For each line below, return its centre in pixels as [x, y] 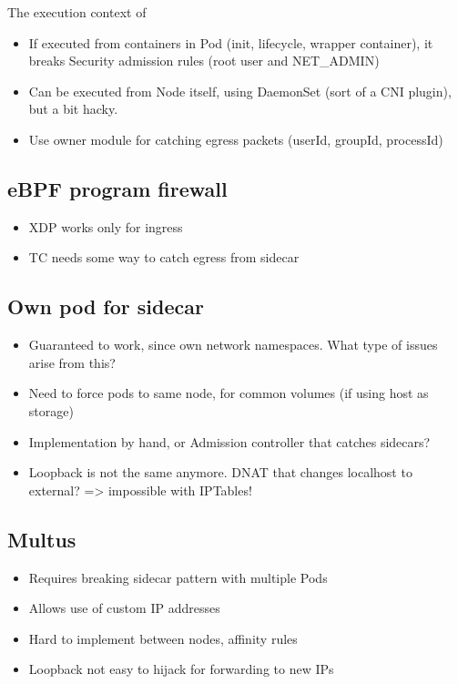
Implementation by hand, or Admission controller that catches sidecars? [229, 441]
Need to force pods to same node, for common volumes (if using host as [229, 393]
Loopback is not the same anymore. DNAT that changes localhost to [220, 472]
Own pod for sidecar [106, 306]
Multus [42, 539]
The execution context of [77, 12]
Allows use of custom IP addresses [124, 608]
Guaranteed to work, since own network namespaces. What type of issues [233, 345]
